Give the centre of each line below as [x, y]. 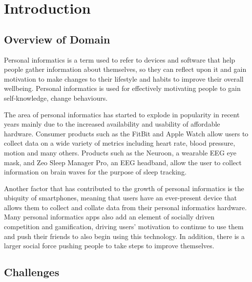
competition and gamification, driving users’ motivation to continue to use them [124, 227]
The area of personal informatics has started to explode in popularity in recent [122, 114]
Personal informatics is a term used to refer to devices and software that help [120, 59]
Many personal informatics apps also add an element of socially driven [109, 217]
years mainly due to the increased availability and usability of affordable [112, 124]
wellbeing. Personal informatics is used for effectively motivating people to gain [122, 88]
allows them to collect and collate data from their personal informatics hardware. [126, 207]
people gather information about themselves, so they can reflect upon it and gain [125, 69]
